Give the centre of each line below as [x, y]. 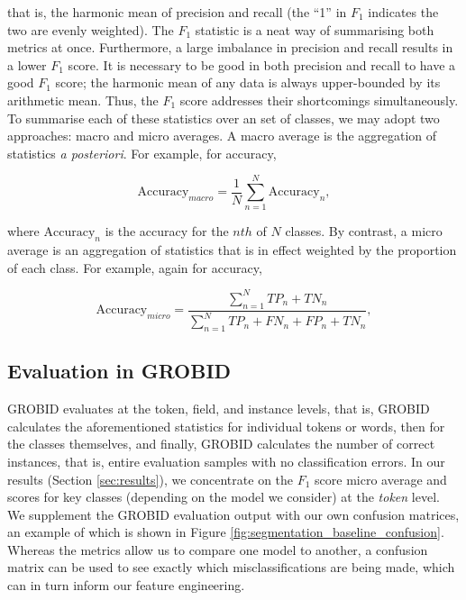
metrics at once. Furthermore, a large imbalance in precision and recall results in [230, 47]
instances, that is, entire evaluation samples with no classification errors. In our [226, 461]
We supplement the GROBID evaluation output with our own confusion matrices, [233, 514]
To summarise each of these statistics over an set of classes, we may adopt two [224, 118]
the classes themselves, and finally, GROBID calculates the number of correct [221, 444]
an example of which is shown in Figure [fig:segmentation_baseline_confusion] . [226, 532]
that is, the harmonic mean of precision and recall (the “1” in [177, 12]
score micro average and [381, 479]
